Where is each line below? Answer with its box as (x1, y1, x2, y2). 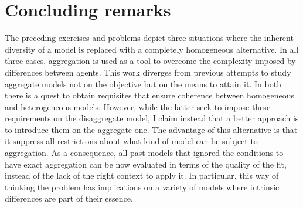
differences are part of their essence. (5, 192, 133, 204)
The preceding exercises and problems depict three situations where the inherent (5, 32, 294, 44)
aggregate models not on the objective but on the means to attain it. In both (5, 77, 281, 90)
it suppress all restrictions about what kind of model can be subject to (5, 135, 258, 147)
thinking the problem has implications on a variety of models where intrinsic (5, 180, 280, 193)
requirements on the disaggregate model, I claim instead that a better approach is (5, 112, 299, 124)
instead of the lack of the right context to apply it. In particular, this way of (5, 169, 279, 182)
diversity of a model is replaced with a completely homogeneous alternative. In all (5, 43, 299, 55)
